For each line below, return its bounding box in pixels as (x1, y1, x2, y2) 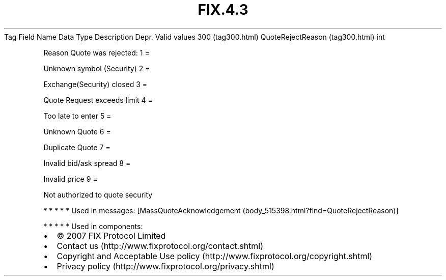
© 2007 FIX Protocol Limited (57, 230, 166, 241)
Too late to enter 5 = (43, 111, 111, 120)
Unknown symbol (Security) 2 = (43, 64, 150, 73)
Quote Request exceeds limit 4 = (43, 95, 153, 104)
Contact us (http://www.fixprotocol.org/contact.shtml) (57, 240, 264, 251)
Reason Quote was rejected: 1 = (43, 48, 150, 57)
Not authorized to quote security (43, 190, 153, 199)
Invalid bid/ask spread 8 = (43, 158, 131, 167)
